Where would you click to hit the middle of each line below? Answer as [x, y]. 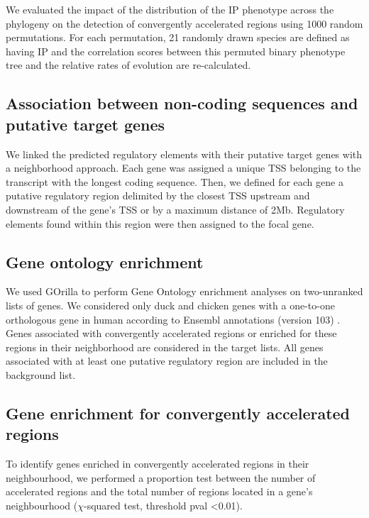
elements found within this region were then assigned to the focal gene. [160, 223]
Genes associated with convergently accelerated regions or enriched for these [171, 333]
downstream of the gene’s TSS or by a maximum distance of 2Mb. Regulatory [175, 209]
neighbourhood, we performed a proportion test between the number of [161, 477]
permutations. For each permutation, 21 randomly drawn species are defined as [178, 37]
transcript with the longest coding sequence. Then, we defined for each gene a [175, 181]
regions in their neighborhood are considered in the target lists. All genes [165, 347]
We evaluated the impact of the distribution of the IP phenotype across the [170, 9]
